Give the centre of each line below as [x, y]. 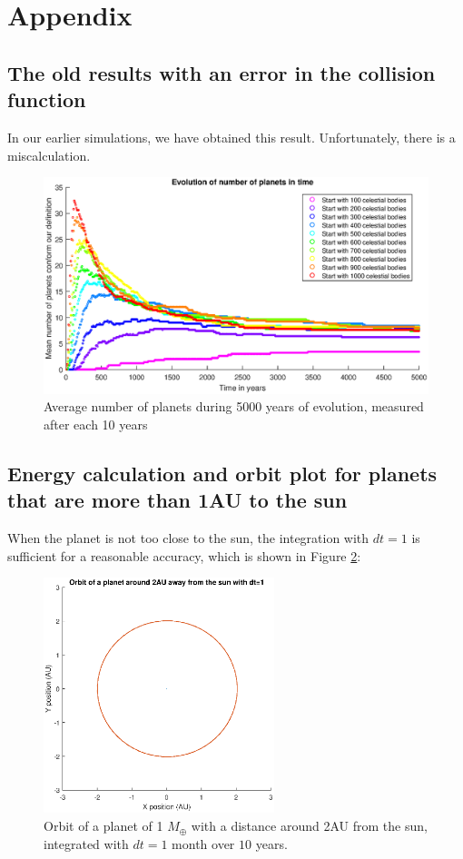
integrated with [86, 843]
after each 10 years [96, 424]
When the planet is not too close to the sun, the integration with [188, 538]
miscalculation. [49, 155]
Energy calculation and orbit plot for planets [222, 473]
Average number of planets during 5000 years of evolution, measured [234, 406]
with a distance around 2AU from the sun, [309, 826]
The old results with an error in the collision [222, 72]
